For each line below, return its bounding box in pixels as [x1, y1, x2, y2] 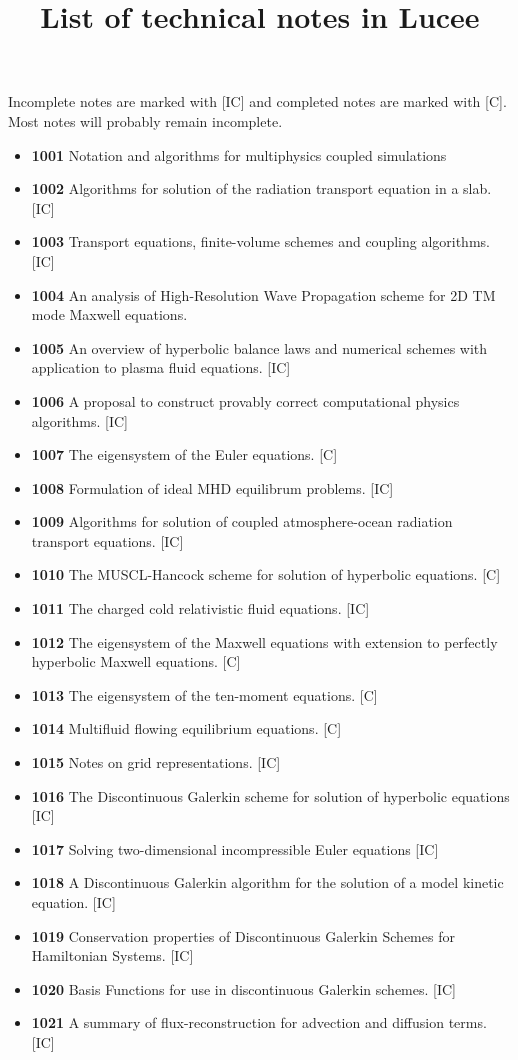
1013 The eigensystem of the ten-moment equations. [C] [31, 684, 378, 705]
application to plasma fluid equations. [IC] [31, 357, 291, 378]
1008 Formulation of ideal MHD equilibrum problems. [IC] [31, 477, 394, 498]
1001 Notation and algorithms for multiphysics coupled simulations [31, 144, 447, 165]
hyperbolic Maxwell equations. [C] [31, 651, 241, 672]
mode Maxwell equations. [31, 304, 188, 325]
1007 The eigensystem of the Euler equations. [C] [31, 444, 338, 465]
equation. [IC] [31, 892, 116, 912]
